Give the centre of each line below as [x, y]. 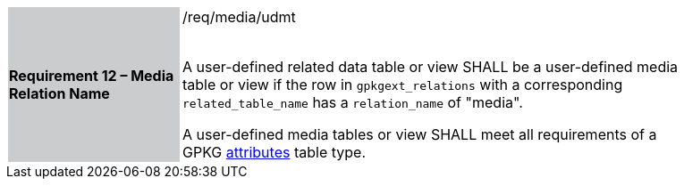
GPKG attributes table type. [274, 152]
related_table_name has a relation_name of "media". [353, 102]
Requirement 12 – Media [92, 76]
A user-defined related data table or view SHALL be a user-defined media [431, 67]
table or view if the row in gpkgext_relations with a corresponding [403, 85]
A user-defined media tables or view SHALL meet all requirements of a [420, 134]
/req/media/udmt [239, 17]
